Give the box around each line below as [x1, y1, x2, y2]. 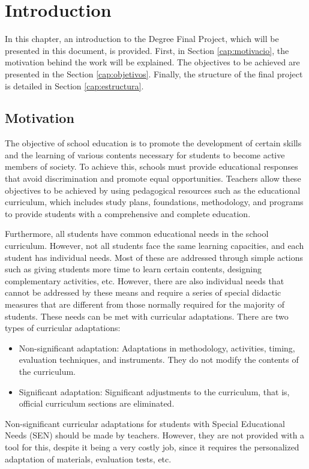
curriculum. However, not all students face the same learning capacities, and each [5, 239, 304, 252]
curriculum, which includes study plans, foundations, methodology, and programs [5, 196, 304, 208]
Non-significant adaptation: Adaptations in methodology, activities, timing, [19, 341, 295, 354]
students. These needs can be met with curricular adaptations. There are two [5, 309, 289, 322]
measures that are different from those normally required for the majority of [5, 298, 285, 311]
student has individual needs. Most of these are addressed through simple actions [5, 251, 304, 263]
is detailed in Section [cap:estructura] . [5, 79, 144, 92]
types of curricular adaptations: [5, 321, 121, 334]
